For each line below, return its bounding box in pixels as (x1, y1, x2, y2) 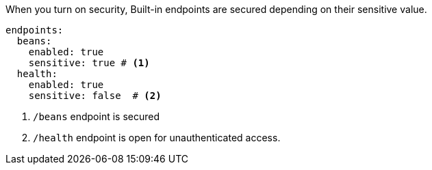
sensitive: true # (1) (28, 57, 150, 68)
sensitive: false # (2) (28, 90, 162, 101)
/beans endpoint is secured (33, 111, 160, 122)
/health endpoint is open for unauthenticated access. (33, 132, 281, 143)
